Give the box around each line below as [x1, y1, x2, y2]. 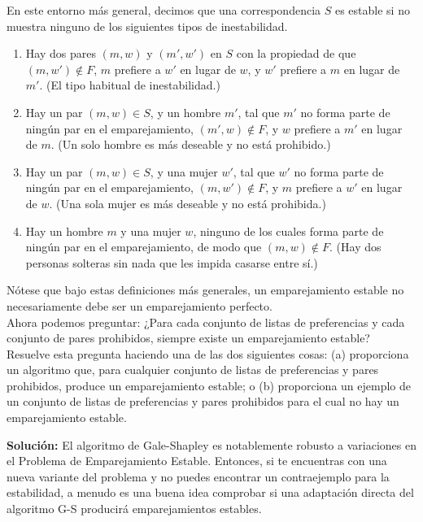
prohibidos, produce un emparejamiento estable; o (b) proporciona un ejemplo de [7, 376, 412, 394]
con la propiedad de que [236, 45, 356, 62]
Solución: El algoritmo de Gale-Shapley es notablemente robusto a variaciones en [7, 436, 416, 453]
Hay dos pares [25, 45, 96, 62]
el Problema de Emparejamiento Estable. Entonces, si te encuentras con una [7, 452, 387, 469]
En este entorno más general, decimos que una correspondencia [7, 2, 321, 18]
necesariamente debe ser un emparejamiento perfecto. [7, 297, 273, 314]
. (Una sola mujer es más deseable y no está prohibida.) [49, 194, 326, 211]
